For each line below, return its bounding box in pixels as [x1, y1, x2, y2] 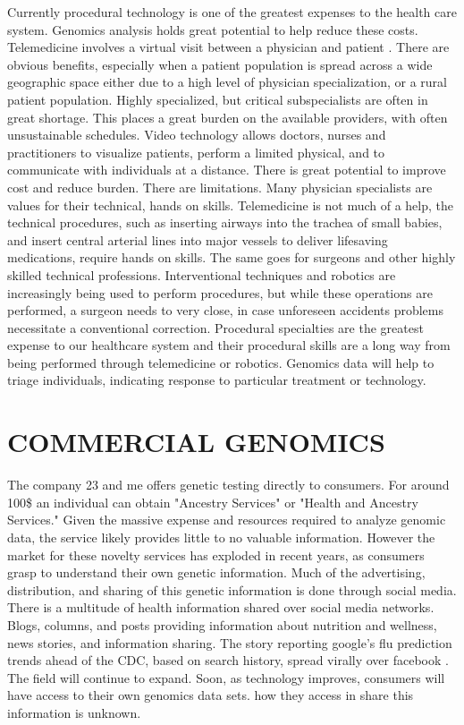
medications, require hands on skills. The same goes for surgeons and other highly [7, 248, 456, 267]
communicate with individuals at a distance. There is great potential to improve [7, 160, 446, 179]
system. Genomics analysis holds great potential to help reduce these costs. [7, 20, 418, 38]
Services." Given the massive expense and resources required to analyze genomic [7, 510, 446, 529]
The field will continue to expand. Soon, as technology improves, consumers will [7, 668, 445, 687]
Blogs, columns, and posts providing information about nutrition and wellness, [7, 615, 437, 634]
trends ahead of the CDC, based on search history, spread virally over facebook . [7, 651, 449, 670]
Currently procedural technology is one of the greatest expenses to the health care [7, 3, 457, 21]
